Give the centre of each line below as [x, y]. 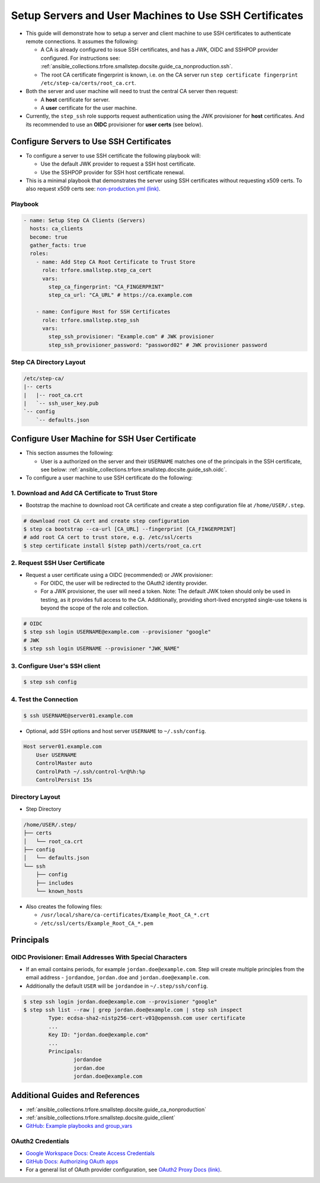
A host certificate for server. [75, 99]
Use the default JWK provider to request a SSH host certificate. [118, 164]
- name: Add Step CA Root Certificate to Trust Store [116, 262]
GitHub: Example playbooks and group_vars [79, 1126]
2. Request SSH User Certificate [58, 563]
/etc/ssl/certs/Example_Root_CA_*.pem [97, 923]
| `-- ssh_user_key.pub [61, 403]
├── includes [55, 883]
